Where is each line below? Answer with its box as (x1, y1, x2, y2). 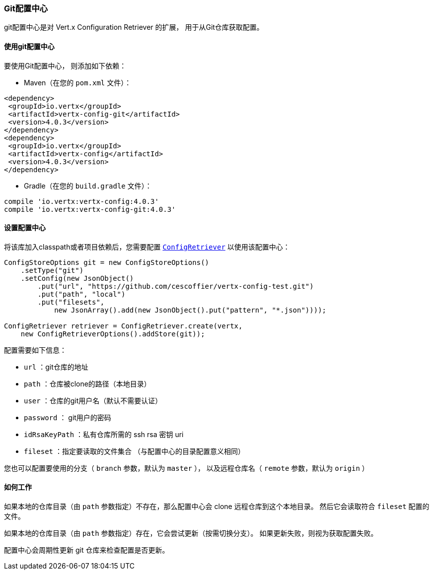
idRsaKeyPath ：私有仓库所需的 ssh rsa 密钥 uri (24, 430, 184, 439)
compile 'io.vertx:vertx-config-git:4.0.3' (4, 205, 176, 213)
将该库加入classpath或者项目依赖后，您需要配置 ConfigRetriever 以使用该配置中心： (4, 242, 290, 251)
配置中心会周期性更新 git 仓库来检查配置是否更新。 (4, 546, 169, 555)
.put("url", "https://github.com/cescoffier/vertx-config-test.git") (37, 282, 314, 290)
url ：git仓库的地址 (24, 362, 88, 371)
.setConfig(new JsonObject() (20, 274, 134, 282)
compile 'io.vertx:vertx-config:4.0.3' (4, 197, 159, 205)
